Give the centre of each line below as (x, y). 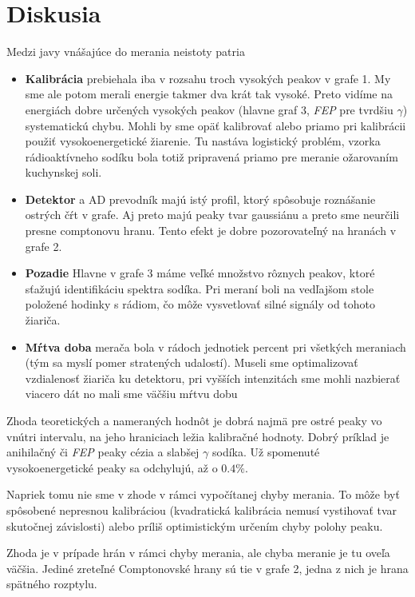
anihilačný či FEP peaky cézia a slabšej (103, 452)
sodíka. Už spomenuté (266, 452)
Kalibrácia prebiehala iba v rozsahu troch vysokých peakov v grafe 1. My (208, 78)
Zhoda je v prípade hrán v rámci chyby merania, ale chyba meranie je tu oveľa (198, 553)
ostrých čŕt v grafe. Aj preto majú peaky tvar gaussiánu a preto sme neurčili (212, 215)
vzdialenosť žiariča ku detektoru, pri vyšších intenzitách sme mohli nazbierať (213, 378)
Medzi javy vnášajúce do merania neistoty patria (126, 52)
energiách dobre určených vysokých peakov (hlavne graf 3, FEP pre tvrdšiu (209, 109)
